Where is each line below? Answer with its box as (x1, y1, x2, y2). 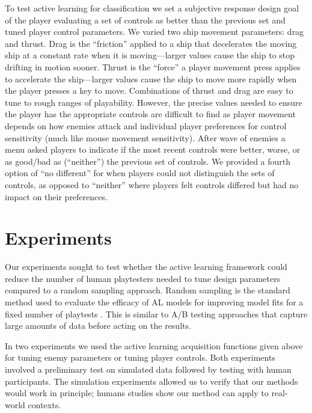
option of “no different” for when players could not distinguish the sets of (5, 167, 275, 179)
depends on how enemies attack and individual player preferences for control (5, 119, 287, 132)
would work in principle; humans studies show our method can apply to (5, 387, 269, 399)
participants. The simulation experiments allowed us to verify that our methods (5, 375, 298, 387)
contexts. (28, 398, 61, 411)
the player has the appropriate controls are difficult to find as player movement (5, 108, 296, 120)
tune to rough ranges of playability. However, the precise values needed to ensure (5, 96, 302, 108)
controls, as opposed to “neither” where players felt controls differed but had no (5, 178, 299, 191)
